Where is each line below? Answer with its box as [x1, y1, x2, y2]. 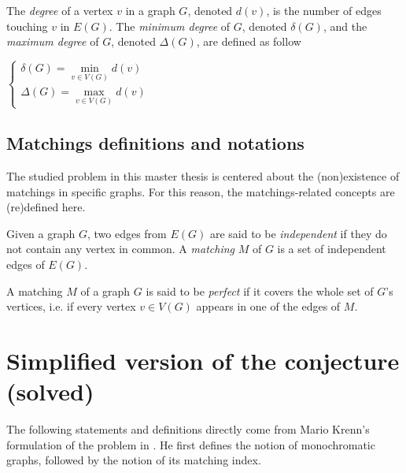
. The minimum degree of [109, 17, 231, 34]
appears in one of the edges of [196, 298, 341, 315]
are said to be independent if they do [209, 225, 387, 241]
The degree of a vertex [6, 2, 113, 18]
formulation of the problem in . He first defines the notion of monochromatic [6, 436, 375, 453]
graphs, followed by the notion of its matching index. [6, 452, 261, 468]
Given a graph [6, 225, 76, 241]
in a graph [125, 2, 175, 18]
